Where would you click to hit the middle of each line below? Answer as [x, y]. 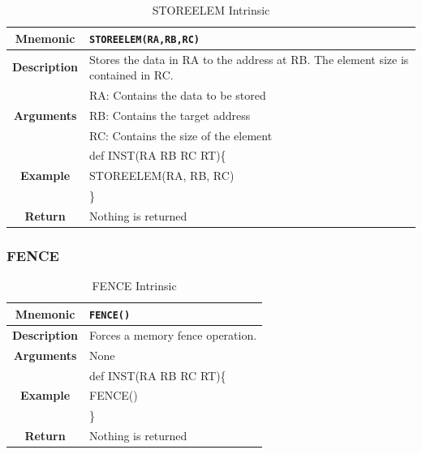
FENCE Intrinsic [134, 286]
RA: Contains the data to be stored [178, 94]
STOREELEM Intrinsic [211, 10]
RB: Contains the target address [170, 115]
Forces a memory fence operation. [173, 334]
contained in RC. [131, 75]
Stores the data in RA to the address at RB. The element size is [249, 59]
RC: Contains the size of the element [181, 135]
